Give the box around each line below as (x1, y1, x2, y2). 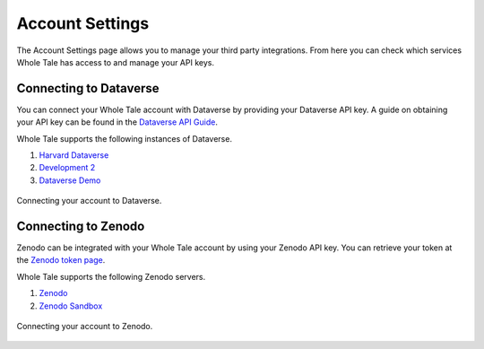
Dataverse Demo (39, 175, 101, 186)
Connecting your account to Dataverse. (16, 196, 162, 206)
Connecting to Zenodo (16, 219, 145, 233)
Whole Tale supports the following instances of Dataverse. (16, 133, 233, 144)
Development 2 (39, 162, 96, 173)
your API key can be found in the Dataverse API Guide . (16, 117, 219, 127)
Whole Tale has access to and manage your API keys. (16, 57, 215, 67)
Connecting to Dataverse (16, 81, 160, 96)
